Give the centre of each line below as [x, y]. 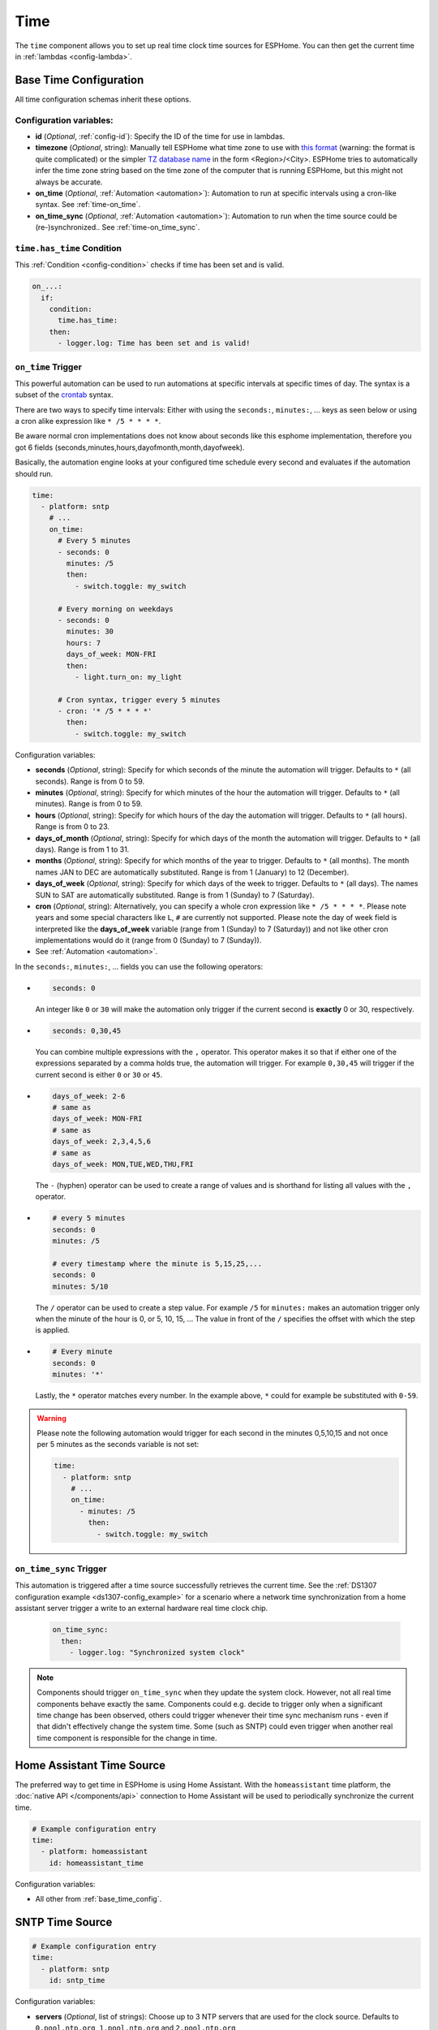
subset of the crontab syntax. [64, 395]
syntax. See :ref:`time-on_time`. [88, 205]
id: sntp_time [77, 1980]
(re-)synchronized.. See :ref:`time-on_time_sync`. [118, 227]
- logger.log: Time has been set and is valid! [154, 343]
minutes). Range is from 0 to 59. [89, 804]
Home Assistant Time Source [90, 1765]
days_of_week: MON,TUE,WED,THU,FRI [123, 1164]
